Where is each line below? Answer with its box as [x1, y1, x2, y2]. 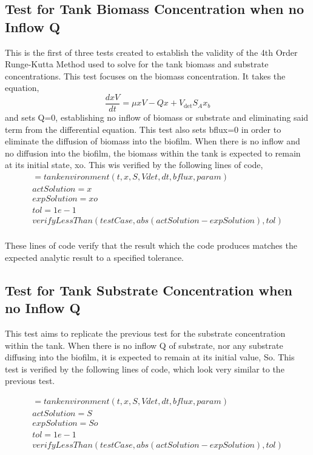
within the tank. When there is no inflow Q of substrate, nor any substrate [5, 339, 283, 351]
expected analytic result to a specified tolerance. [5, 251, 184, 263]
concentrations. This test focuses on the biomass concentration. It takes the [5, 69, 286, 82]
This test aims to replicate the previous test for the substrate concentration [5, 326, 286, 339]
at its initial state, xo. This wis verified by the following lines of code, [5, 158, 263, 171]
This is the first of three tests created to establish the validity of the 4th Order [5, 45, 298, 58]
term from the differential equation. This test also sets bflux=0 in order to [5, 123, 281, 135]
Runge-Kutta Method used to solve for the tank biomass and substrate [5, 58, 269, 70]
